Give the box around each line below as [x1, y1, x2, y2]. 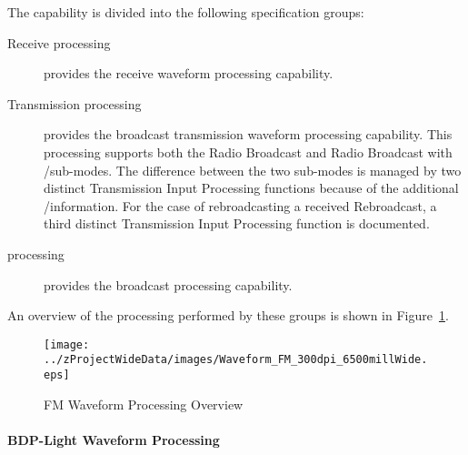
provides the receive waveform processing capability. [44, 64, 334, 83]
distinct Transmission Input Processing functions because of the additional [44, 178, 459, 197]
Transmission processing [7, 94, 142, 113]
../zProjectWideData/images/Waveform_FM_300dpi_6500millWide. [44, 353, 428, 367]
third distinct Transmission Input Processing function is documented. [44, 214, 430, 233]
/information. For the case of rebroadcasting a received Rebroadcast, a [44, 196, 437, 215]
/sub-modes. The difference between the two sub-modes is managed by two [44, 160, 462, 179]
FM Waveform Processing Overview [44, 394, 244, 413]
